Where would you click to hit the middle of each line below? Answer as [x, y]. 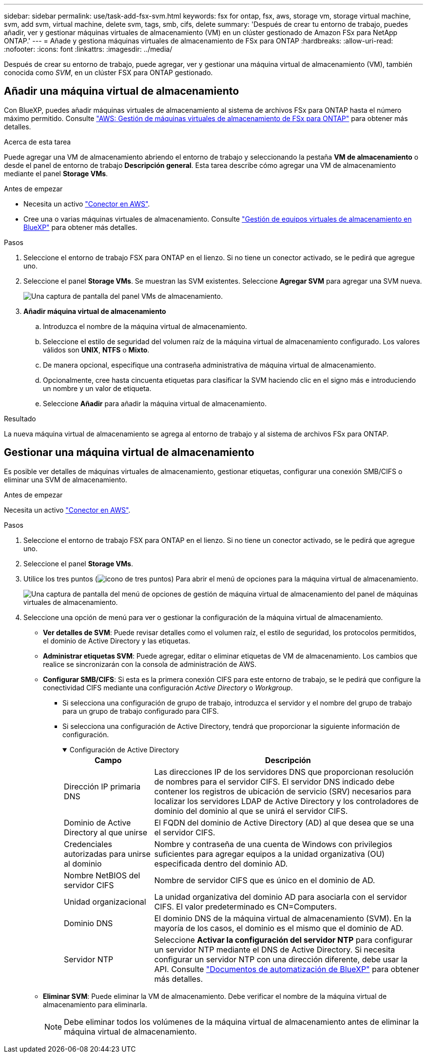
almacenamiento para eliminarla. [95, 1004]
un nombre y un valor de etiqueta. [97, 388]
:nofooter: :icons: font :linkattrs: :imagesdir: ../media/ [88, 49]
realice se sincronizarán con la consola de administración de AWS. [150, 664]
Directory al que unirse [106, 832]
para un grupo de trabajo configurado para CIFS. [141, 711]
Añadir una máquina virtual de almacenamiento [122, 91]
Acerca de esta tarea [38, 142]
